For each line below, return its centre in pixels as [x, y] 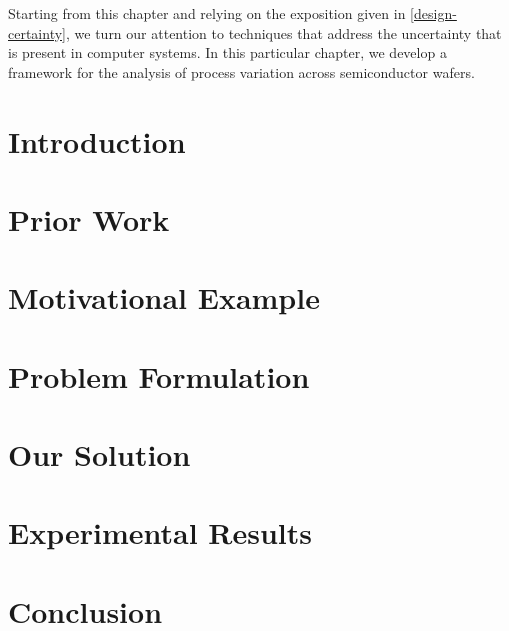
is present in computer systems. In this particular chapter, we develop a [227, 52]
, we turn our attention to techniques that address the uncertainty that [284, 32]
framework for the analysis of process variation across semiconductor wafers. [241, 71]
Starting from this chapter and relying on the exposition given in [207, 13]
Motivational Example [164, 297]
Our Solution [99, 454]
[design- [433, 13]
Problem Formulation [159, 375]
